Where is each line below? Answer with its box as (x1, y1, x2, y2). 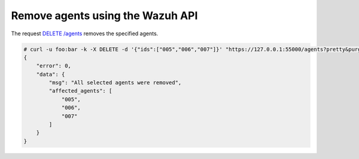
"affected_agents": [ (48, 87, 112, 94)
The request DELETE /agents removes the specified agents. (11, 30, 159, 37)
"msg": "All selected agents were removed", (48, 79, 182, 86)
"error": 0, (36, 63, 72, 69)
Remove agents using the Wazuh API (11, 9, 198, 22)
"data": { (36, 71, 65, 78)
